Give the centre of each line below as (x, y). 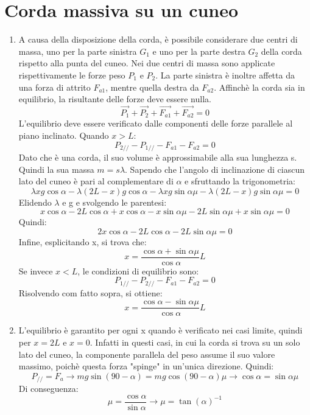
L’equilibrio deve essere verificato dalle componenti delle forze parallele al (156, 123)
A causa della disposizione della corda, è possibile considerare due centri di (158, 39)
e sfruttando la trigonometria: (240, 181)
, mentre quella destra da (152, 87)
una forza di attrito (55, 87)
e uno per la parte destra (199, 51)
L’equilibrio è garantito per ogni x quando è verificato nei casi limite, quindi (160, 330)
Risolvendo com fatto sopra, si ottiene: (90, 292)
